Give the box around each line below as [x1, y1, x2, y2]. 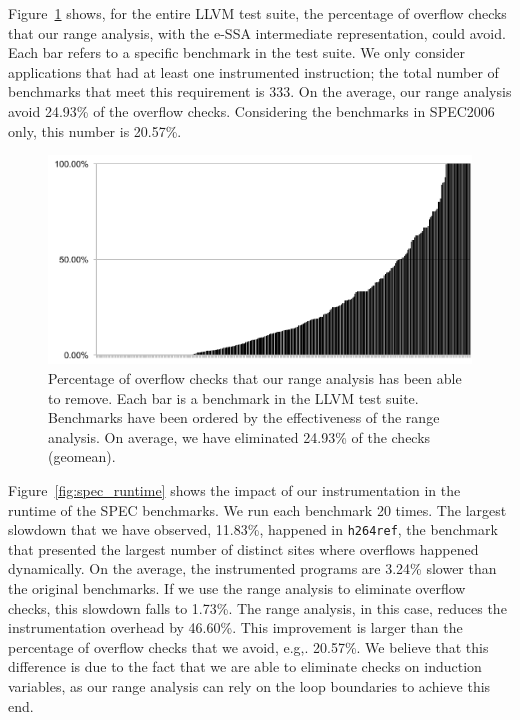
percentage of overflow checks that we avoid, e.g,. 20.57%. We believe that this [8, 636, 489, 657]
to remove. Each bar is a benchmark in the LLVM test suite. [48, 387, 419, 408]
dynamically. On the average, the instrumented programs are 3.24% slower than [8, 558, 497, 579]
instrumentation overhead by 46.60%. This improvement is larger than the [8, 617, 463, 638]
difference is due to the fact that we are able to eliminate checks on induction [8, 656, 482, 677]
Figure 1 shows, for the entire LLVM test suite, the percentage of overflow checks [8, 3, 507, 23]
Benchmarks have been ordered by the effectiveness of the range [48, 407, 440, 428]
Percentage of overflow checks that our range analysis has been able [48, 368, 462, 389]
